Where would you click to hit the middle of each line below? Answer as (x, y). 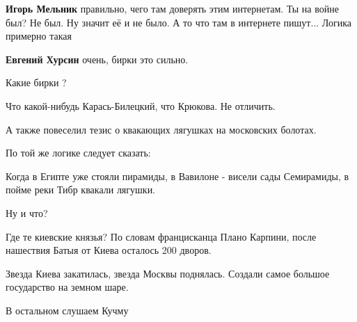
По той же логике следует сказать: (78, 153)
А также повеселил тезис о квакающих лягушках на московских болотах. (161, 129)
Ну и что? (27, 212)
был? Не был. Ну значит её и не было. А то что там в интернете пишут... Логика (179, 22)
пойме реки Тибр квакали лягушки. (81, 190)
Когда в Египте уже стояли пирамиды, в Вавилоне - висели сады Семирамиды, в (177, 176)
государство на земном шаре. (67, 287)
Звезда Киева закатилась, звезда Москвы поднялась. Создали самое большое (168, 273)
